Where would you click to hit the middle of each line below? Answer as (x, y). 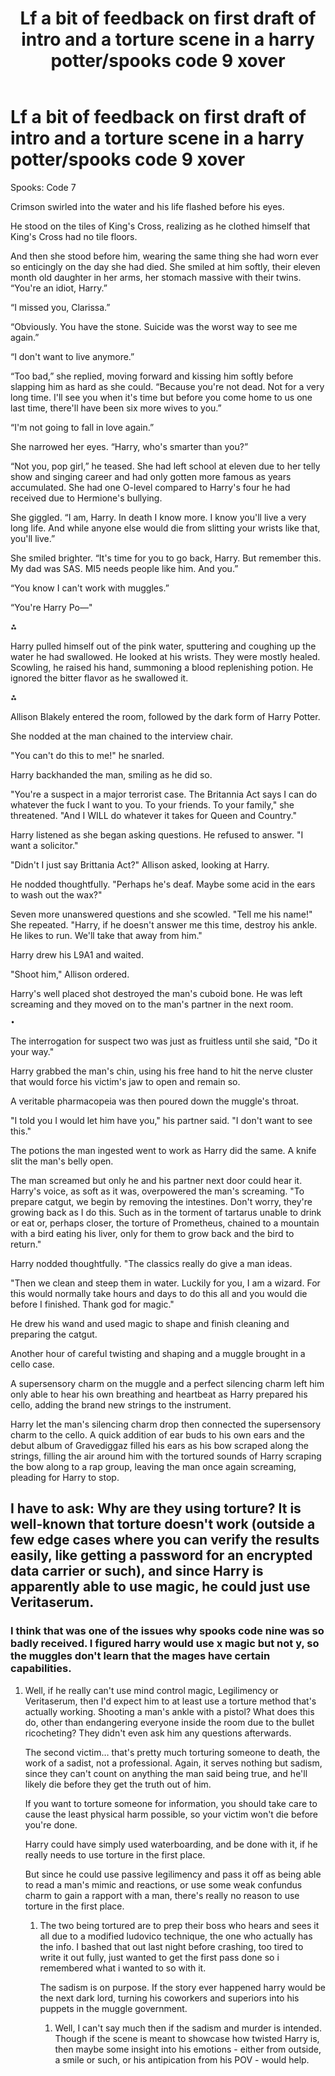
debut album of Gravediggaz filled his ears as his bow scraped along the (160, 1445)
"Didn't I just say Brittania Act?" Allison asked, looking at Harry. (140, 864)
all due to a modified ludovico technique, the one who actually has (176, 1936)
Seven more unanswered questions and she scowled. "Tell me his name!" (161, 914)
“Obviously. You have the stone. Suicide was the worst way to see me (154, 326)
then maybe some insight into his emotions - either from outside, (188, 2049)
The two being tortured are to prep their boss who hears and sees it (179, 1925)
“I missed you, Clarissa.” (60, 307)
